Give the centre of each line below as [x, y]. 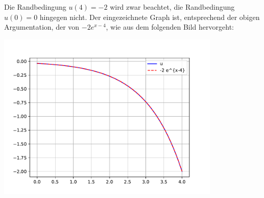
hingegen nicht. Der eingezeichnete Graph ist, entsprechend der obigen [150, 17]
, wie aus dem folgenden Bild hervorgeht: [170, 27]
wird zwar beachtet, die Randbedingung [172, 7]
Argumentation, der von [42, 27]
